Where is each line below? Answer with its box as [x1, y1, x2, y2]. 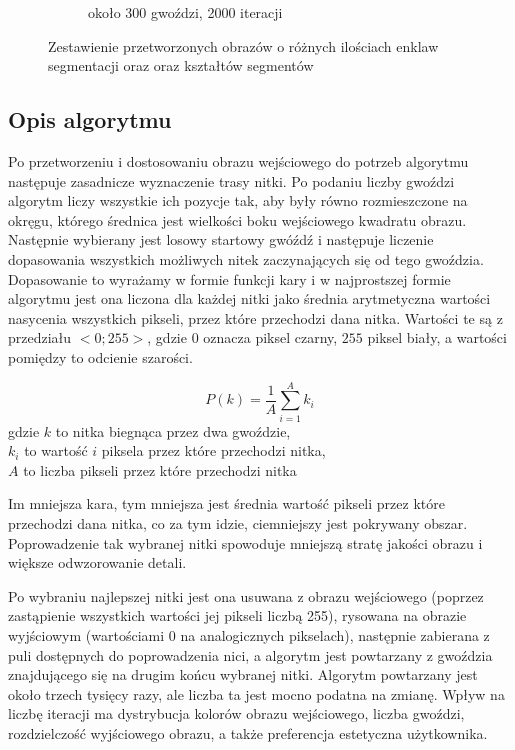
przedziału [8, 327, 72, 348]
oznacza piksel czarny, [203, 327, 338, 348]
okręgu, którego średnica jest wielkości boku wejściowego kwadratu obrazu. [8, 209, 467, 230]
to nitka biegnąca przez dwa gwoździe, [55, 420, 291, 441]
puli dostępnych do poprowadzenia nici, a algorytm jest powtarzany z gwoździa [8, 644, 493, 665]
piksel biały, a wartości [367, 327, 507, 348]
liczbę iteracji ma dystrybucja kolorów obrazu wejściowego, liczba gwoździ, [8, 703, 465, 724]
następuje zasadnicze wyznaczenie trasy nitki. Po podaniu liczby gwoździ [8, 170, 455, 191]
